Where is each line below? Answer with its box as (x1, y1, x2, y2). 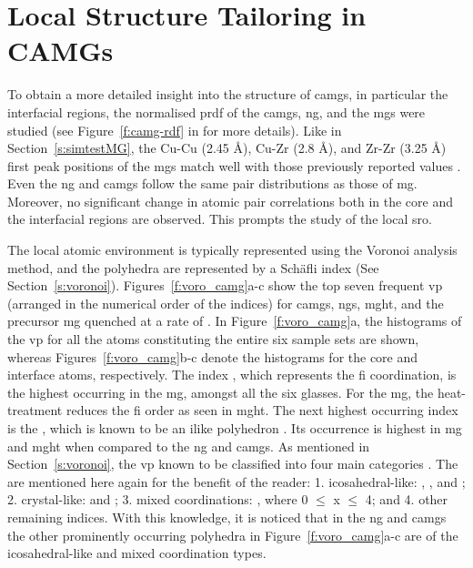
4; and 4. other (365, 490, 448, 509)
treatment (7, 401, 63, 420)
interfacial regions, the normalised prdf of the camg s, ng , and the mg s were (7, 102, 426, 121)
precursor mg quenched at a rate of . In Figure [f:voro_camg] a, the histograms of (7, 311, 462, 330)
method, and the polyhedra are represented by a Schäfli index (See (7, 258, 379, 277)
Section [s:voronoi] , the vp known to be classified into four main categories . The (7, 454, 458, 473)
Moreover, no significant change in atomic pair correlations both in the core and (7, 191, 454, 210)
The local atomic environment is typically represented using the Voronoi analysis (7, 240, 458, 259)
